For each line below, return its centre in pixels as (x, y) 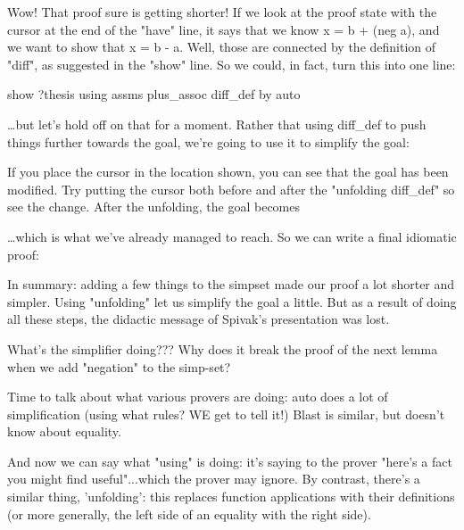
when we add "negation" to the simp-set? (119, 366)
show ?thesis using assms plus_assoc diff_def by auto (154, 94)
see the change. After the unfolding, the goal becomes (154, 207)
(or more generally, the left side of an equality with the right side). (189, 513)
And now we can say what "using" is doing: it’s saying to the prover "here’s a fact (230, 461)
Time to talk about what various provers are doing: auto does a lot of (198, 397)
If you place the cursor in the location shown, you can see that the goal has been (228, 172)
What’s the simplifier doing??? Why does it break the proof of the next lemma (223, 348)
